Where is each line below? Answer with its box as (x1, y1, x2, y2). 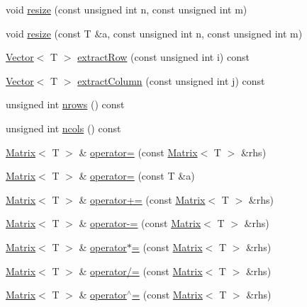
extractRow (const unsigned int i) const (77, 50, 250, 64)
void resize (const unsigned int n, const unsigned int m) (6, 2, 247, 16)
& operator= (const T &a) (79, 168, 195, 183)
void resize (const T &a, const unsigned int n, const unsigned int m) (6, 25, 303, 40)
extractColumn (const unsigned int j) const (77, 73, 265, 88)
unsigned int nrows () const (6, 97, 125, 112)
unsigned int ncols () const (6, 120, 121, 135)
